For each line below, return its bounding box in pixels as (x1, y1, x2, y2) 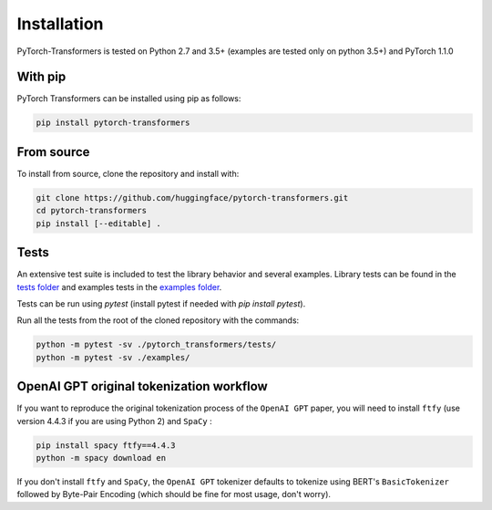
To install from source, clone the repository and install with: (16, 168, 240, 179)
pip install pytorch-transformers (36, 118, 190, 128)
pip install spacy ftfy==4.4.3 (36, 440, 177, 451)
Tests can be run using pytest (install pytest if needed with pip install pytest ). (16, 297, 306, 309)
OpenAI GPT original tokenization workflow (16, 379, 268, 394)
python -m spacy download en (36, 453, 167, 463)
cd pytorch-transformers (36, 205, 148, 216)
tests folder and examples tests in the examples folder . (16, 281, 222, 292)
